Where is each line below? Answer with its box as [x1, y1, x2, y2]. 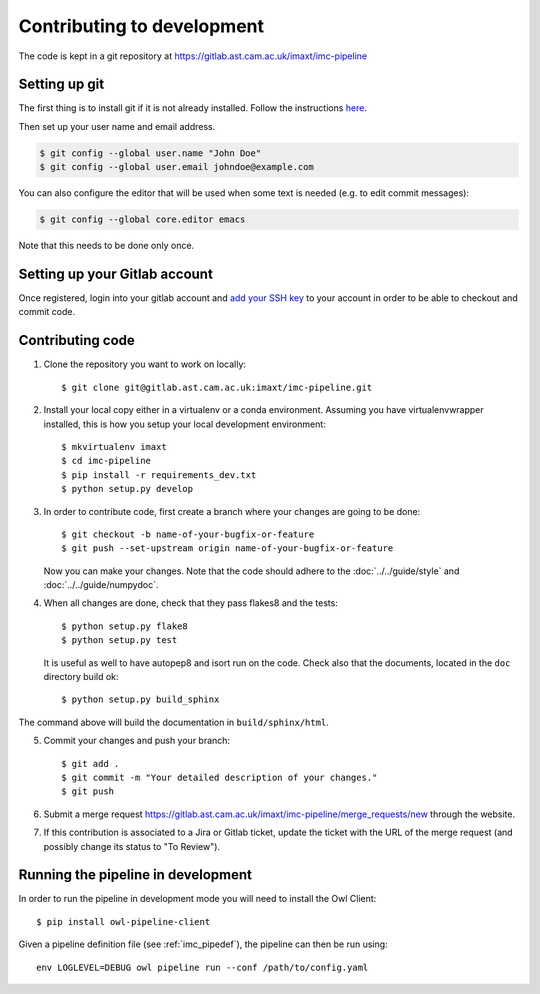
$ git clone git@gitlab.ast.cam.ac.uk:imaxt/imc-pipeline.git [61, 381, 373, 393]
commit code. [18, 306, 75, 318]
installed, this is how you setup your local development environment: [43, 418, 327, 430]
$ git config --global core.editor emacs [39, 214, 246, 225]
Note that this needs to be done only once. [18, 240, 195, 252]
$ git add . [61, 758, 120, 769]
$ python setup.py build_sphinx [61, 694, 220, 705]
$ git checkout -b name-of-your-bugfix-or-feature [61, 528, 315, 540]
